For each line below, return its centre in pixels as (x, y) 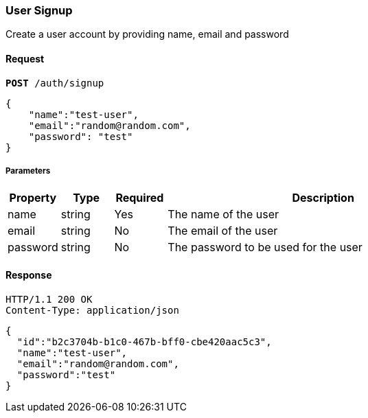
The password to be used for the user (265, 247)
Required (140, 198)
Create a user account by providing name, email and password (147, 34)
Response (29, 275)
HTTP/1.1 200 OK (49, 299)
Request (25, 58)
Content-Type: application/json (92, 310)
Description (323, 198)
